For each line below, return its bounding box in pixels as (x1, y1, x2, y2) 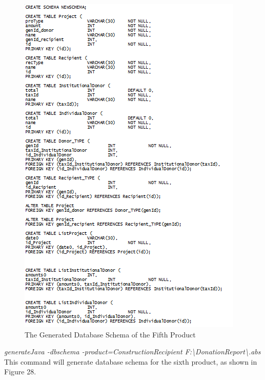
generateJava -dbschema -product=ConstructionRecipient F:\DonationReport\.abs (4, 346, 261, 357)
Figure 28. (4, 366, 36, 377)
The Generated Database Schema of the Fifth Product (25, 329, 196, 339)
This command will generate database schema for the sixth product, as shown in (4, 356, 257, 367)
